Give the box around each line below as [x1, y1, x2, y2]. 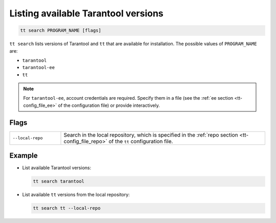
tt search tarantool [33, 179, 84, 184]
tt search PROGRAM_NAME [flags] [20, 28, 102, 33]
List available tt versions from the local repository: [22, 192, 130, 198]
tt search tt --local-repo [33, 205, 101, 211]
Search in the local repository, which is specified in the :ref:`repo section [63, 131, 238, 138]
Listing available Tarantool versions [9, 8, 164, 19]
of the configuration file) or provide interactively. [58, 102, 160, 108]
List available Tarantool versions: [22, 165, 91, 171]
